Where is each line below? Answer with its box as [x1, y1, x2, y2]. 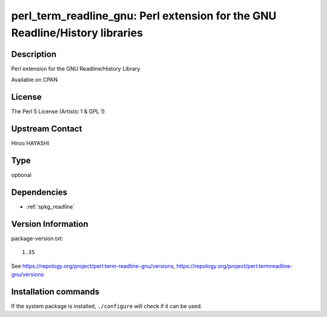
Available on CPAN [11, 76, 58, 83]
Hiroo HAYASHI [11, 140, 50, 147]
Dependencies [11, 187, 68, 197]
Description [11, 49, 57, 59]
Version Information [11, 218, 88, 229]
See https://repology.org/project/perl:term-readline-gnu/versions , [11, 262, 176, 269]
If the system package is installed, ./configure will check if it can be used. [11, 302, 202, 310]
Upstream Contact [11, 123, 82, 134]
